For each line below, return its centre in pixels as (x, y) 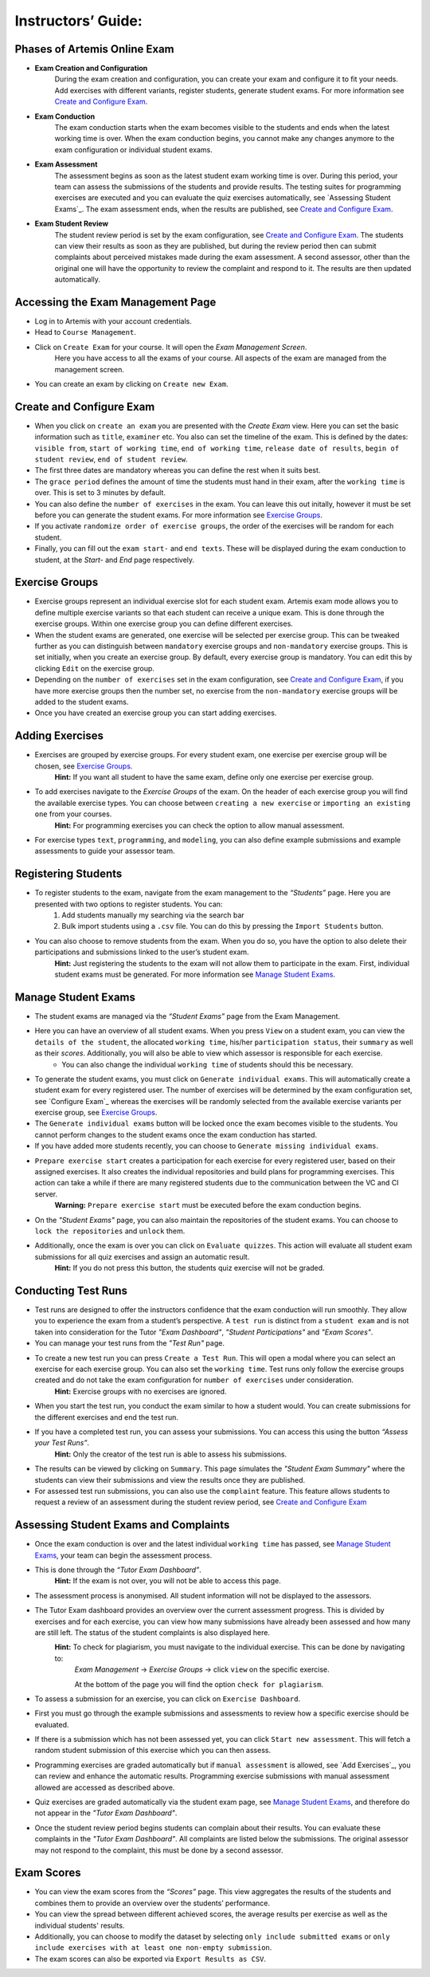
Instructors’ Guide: (78, 21)
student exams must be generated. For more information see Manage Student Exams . (195, 975)
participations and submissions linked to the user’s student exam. (142, 952)
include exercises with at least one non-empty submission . (153, 1948)
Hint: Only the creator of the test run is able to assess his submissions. (170, 1454)
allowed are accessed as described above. (105, 1787)
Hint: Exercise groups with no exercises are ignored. (141, 1391)
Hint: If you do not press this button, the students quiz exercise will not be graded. (190, 1268)
